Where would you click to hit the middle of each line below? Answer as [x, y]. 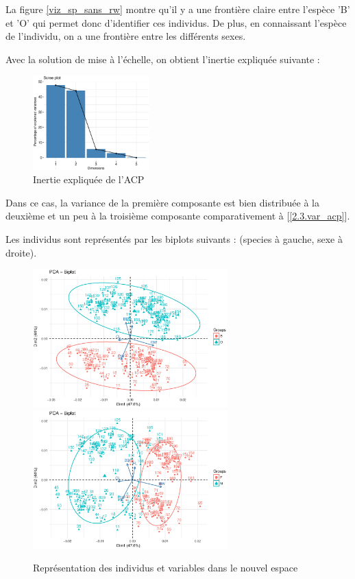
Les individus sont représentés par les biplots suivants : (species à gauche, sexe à [174, 238]
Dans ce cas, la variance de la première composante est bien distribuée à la [162, 202]
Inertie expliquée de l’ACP [89, 179]
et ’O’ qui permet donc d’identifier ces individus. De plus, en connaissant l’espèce [176, 22]
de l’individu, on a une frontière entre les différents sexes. [126, 36]
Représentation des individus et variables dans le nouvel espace [166, 568]
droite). [21, 252]
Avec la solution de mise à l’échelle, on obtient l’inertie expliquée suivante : [163, 59]
